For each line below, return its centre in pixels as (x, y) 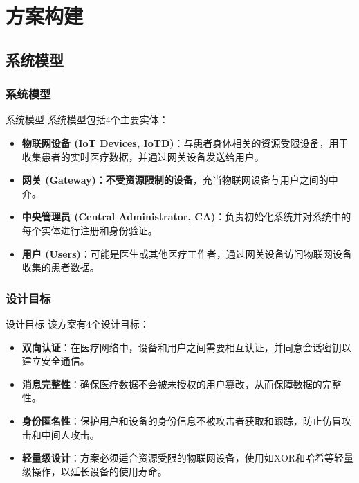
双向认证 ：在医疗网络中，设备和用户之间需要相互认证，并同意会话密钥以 (186, 347)
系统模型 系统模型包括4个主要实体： (87, 120)
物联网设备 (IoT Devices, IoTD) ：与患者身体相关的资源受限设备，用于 (185, 142)
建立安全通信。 (56, 361)
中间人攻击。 (70, 434)
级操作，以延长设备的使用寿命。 (94, 471)
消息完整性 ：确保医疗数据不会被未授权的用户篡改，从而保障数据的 (172, 384)
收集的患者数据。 (61, 267)
